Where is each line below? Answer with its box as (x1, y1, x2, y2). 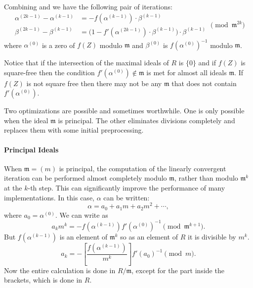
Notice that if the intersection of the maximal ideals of (4, 57, 169, 68)
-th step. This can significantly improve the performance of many (28, 182, 225, 192)
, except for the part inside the (131, 265, 224, 275)
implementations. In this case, (4, 192, 94, 202)
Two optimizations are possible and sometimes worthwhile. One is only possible (4, 105, 245, 116)
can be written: (103, 192, 150, 202)
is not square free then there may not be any (26, 78, 162, 88)
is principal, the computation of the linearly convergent (59, 163, 226, 173)
